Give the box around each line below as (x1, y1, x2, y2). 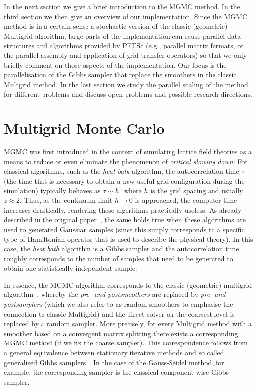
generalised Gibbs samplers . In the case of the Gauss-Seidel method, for (4, 357, 224, 367)
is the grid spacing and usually (150, 185, 243, 195)
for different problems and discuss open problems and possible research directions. (4, 89, 252, 99)
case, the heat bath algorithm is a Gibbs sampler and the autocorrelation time (4, 244, 239, 253)
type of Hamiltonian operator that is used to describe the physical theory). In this (4, 234, 253, 244)
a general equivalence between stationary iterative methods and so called (4, 347, 224, 357)
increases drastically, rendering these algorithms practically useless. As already (4, 204, 242, 215)
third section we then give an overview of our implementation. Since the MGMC (4, 11, 248, 21)
